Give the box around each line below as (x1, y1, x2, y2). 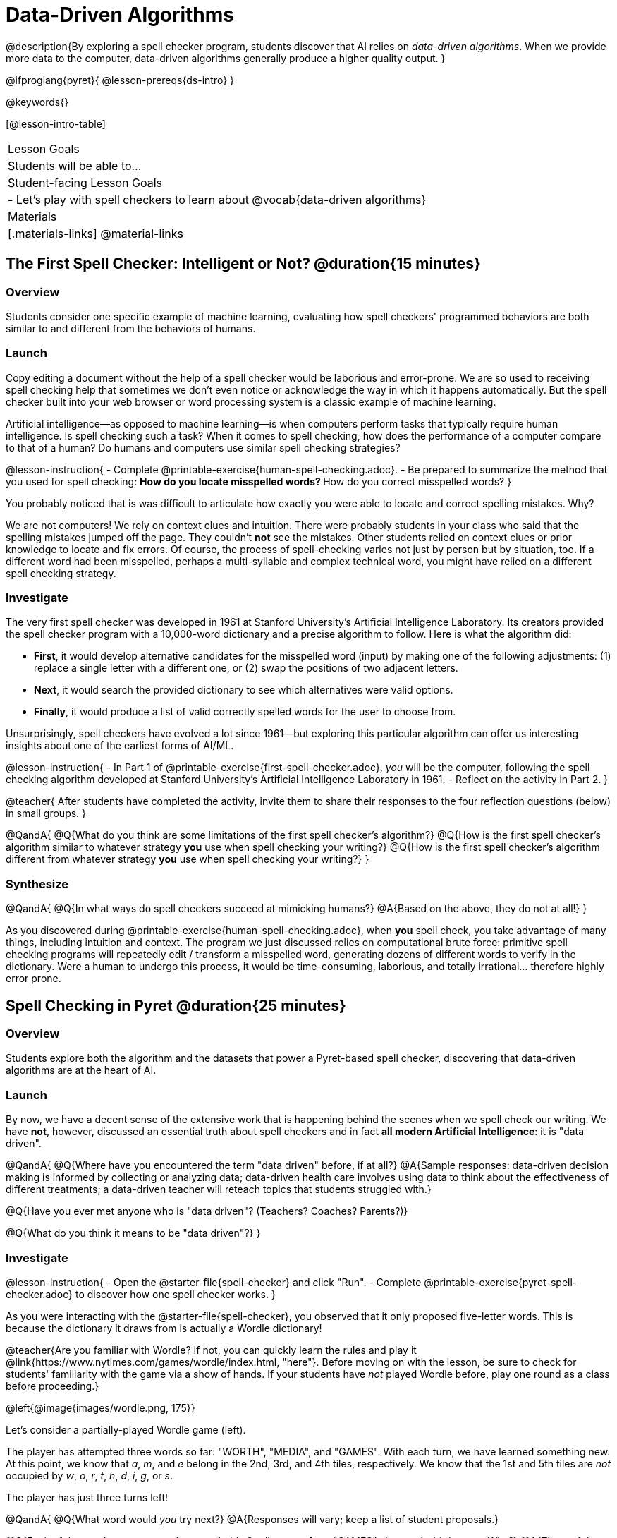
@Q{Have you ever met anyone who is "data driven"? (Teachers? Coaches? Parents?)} (6, 1205, 408, 1218)
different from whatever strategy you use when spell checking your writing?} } (6, 853, 369, 866)
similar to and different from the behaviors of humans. (6, 322, 256, 334)
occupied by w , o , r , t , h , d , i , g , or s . (6, 1469, 173, 1482)
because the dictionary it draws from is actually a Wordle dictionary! (6, 1321, 322, 1334)
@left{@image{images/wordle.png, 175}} (6, 1401, 195, 1414)
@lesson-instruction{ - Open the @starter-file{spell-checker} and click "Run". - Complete (6, 1276, 422, 1288)
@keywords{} (6, 95, 69, 108)
